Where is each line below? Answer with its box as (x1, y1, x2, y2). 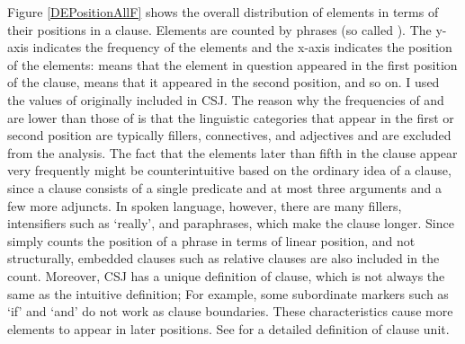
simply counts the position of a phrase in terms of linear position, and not (7, 231, 416, 250)
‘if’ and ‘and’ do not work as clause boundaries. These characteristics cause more (7, 302, 453, 321)
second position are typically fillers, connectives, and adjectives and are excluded (7, 126, 452, 145)
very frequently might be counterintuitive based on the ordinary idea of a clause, (7, 161, 452, 180)
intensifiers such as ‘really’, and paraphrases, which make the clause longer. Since (7, 214, 454, 233)
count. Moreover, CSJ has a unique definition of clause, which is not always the (7, 266, 445, 285)
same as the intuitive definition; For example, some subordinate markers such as (7, 284, 449, 303)
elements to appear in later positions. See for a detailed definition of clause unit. (7, 319, 450, 338)
